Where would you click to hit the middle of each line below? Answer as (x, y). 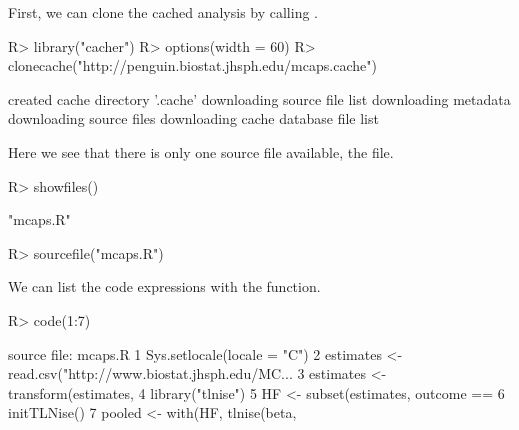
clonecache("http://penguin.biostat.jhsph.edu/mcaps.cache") (192, 65)
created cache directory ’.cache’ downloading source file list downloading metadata (259, 98)
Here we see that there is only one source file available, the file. (201, 151)
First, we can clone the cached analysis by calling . (163, 12)
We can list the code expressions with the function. (164, 286)
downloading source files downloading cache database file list (193, 118)
